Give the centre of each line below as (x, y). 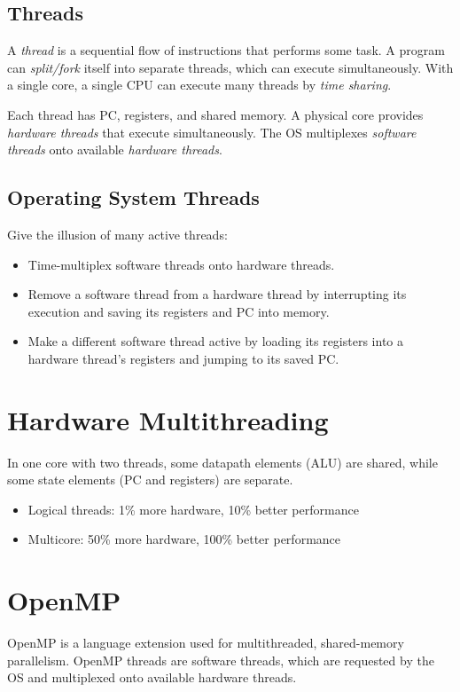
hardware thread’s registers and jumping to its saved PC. (183, 358)
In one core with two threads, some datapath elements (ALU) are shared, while (222, 462)
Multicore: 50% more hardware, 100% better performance (184, 539)
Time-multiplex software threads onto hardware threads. (181, 264)
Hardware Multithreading (168, 419)
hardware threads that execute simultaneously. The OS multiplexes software (212, 132)
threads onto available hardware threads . (115, 149)
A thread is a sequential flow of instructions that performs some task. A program (226, 50)
